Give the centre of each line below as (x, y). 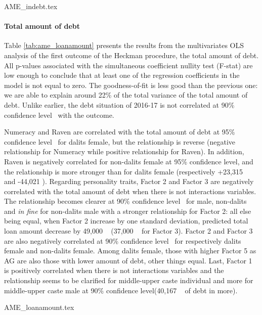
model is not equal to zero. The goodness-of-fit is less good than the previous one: (131, 85)
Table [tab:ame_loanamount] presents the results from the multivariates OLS (124, 45)
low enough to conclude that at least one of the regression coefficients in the (122, 75)
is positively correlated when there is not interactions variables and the (114, 270)
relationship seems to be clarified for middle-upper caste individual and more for (129, 280)
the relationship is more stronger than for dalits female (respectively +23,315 (123, 171)
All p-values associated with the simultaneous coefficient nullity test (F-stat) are (128, 65)
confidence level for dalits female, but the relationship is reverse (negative (120, 141)
